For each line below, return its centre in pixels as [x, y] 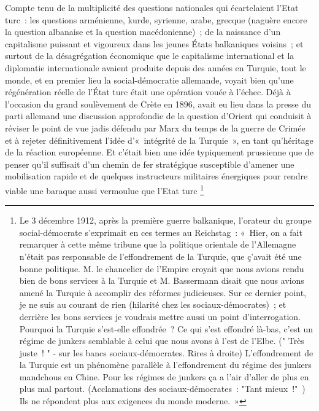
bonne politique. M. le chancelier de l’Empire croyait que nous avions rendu [162, 268]
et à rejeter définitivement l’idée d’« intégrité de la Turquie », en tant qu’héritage [159, 140]
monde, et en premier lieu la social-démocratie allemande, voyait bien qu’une [149, 80]
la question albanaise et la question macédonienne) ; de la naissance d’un [143, 32]
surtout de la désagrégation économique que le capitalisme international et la [150, 56]
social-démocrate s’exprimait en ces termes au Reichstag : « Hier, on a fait [161, 232]
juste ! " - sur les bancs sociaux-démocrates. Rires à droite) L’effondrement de [166, 352]
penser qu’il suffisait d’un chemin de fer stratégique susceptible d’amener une [150, 164]
